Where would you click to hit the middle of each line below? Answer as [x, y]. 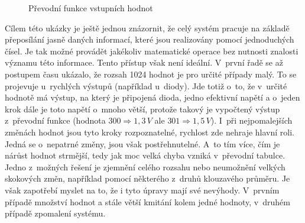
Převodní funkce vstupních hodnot [91, 8]
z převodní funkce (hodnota [55, 120]
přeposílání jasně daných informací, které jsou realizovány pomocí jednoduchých [150, 39]
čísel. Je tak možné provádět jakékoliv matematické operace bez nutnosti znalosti [152, 51]
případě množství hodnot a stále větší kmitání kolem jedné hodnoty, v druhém [147, 201]
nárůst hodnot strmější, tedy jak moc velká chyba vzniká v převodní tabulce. [145, 155]
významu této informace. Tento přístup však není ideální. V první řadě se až [144, 62]
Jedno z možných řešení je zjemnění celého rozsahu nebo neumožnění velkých [145, 167]
